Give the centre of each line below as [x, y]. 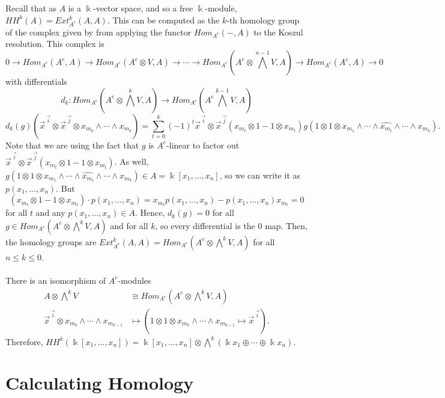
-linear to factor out [203, 145]
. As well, [132, 161]
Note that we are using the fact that [72, 145]
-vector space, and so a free [143, 8]
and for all [129, 225]
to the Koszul [278, 32]
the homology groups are [51, 241]
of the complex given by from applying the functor [98, 32]
